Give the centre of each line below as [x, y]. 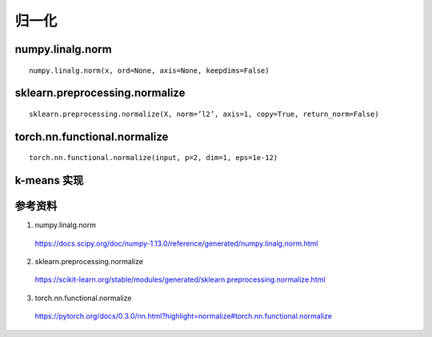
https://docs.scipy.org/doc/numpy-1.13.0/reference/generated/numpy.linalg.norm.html [176, 243]
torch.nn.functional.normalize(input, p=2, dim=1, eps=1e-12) [154, 158]
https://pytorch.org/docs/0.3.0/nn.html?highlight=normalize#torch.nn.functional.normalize [183, 316]
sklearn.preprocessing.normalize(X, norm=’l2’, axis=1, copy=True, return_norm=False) [204, 114]
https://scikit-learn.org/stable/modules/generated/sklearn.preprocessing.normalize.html [180, 279]
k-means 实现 [49, 181]
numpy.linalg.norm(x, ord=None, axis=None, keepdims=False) [149, 70]
